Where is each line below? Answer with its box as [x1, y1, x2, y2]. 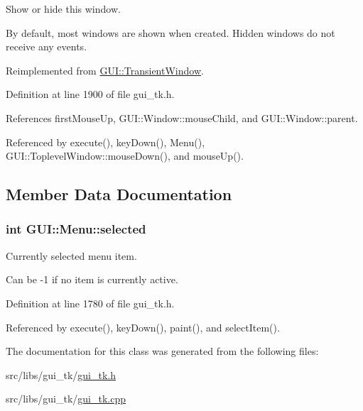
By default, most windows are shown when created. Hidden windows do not [6, 25, 335, 40]
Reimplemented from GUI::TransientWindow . [6, 62, 204, 77]
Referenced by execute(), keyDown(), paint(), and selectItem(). [6, 319, 280, 334]
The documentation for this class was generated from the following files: [6, 344, 319, 358]
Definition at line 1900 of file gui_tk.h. [6, 87, 175, 102]
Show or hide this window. [6, 1, 121, 16]
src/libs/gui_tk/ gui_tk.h [6, 367, 117, 382]
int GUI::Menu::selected [6, 220, 146, 238]
